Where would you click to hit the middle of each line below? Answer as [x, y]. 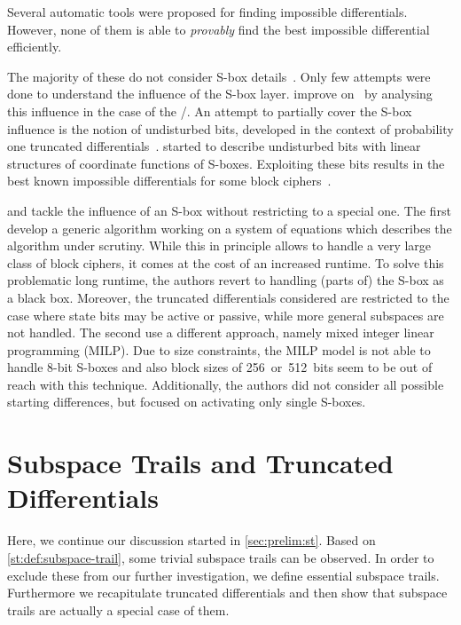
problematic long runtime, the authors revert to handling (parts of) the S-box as [226, 280]
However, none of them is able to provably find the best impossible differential [219, 29]
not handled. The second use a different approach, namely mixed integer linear [221, 332]
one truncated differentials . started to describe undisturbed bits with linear [214, 146]
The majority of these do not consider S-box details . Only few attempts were [219, 76]
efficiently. [35, 47]
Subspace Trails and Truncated [200, 463]
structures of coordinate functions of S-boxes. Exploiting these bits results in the [226, 163]
